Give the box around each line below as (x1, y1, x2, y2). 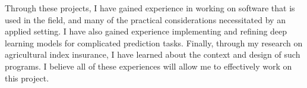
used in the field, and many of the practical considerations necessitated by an (5, 13, 286, 26)
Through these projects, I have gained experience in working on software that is (5, 2, 295, 14)
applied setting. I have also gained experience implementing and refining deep (5, 25, 287, 37)
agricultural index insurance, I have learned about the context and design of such (5, 48, 300, 61)
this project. (5, 71, 49, 84)
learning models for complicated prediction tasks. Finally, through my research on (5, 36, 303, 49)
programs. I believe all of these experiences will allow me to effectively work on (5, 59, 292, 72)
